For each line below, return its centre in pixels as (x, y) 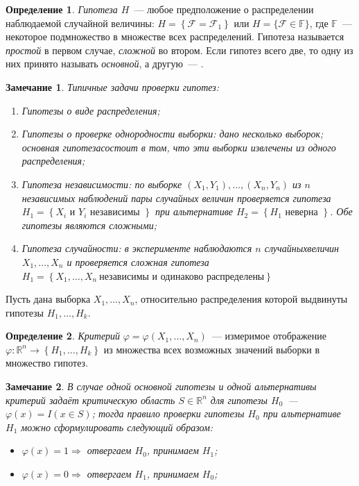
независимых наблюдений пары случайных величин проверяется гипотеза (176, 198)
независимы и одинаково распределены (182, 277)
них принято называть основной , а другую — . (105, 64)
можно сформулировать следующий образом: (117, 427)
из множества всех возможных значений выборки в (212, 349)
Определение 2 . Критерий (63, 336)
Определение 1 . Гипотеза (62, 9)
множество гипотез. (47, 363)
